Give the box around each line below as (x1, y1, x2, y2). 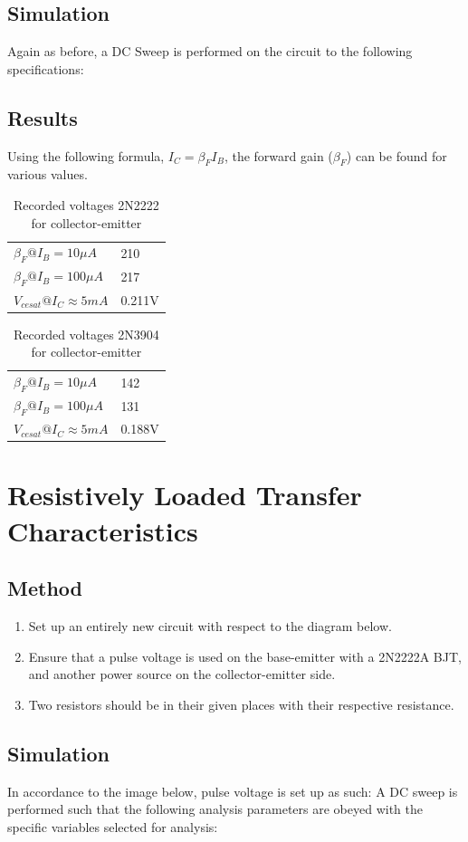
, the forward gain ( (224, 146, 333, 165)
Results (7, 103, 78, 131)
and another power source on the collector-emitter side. (28, 665, 336, 684)
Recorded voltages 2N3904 (13, 324, 159, 343)
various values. (7, 165, 88, 184)
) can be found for (346, 146, 447, 165)
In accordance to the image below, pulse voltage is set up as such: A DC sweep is (7, 781, 458, 800)
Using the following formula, (7, 146, 165, 165)
